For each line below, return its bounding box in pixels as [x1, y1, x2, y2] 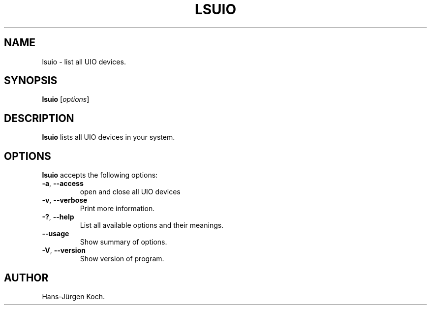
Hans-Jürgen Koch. [42, 292, 105, 301]
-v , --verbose [42, 196, 88, 205]
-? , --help [42, 213, 74, 221]
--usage [42, 229, 69, 238]
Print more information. [80, 204, 155, 213]
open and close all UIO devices [80, 187, 181, 196]
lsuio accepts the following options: [42, 171, 158, 180]
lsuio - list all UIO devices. [42, 57, 126, 66]
